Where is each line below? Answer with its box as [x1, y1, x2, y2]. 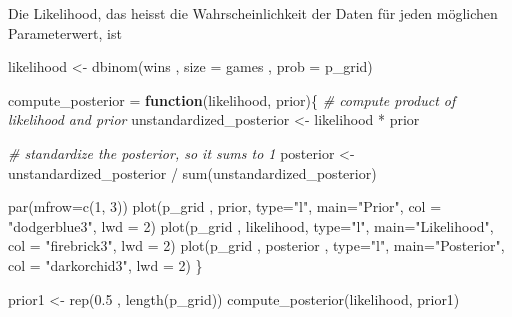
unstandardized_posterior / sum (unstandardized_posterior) [8, 162, 377, 183]
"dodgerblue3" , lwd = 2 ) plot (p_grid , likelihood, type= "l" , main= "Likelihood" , [8, 215, 494, 236]
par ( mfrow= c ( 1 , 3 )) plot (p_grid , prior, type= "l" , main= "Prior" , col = [8, 196, 442, 217]
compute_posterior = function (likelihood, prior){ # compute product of [8, 89, 456, 110]
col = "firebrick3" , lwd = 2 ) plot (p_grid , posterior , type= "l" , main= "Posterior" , [8, 235, 505, 256]
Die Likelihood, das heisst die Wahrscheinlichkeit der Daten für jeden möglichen [8, 3, 498, 23]
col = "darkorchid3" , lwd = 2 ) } [8, 254, 203, 275]
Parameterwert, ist [8, 22, 122, 43]
